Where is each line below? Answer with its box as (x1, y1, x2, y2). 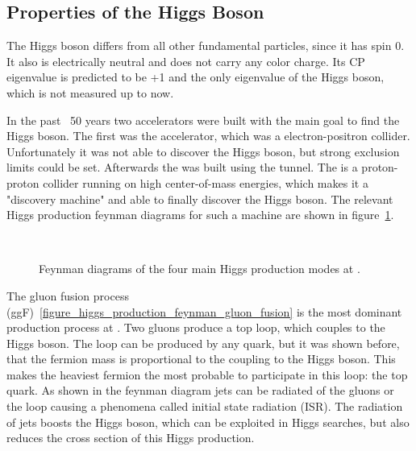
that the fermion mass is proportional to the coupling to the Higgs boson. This (6, 350, 396, 367)
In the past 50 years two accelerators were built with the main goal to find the (6, 111, 400, 128)
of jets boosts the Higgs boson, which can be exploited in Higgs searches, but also (6, 413, 410, 430)
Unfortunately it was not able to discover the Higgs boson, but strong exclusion (6, 143, 400, 159)
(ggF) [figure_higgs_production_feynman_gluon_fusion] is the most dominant (6, 303, 402, 320)
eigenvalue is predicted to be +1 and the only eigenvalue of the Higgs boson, (6, 68, 385, 85)
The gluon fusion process (6, 287, 129, 304)
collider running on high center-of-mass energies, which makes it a (43, 174, 368, 191)
